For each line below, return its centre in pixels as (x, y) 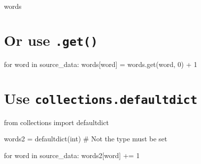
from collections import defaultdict (56, 122)
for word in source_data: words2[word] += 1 (72, 155)
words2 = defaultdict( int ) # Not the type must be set (86, 139)
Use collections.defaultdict (101, 98)
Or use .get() (51, 40)
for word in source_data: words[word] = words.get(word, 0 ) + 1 (101, 64)
